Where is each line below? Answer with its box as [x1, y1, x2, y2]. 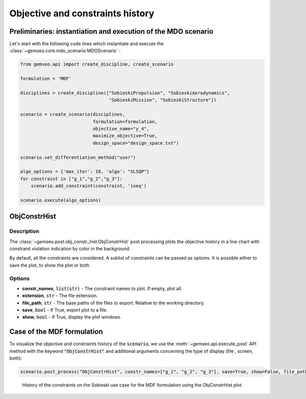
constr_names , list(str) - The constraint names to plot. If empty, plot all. [22, 285, 183, 291]
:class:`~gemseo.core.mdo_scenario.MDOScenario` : [9, 48, 121, 54]
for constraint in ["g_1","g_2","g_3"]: [20, 176, 122, 181]
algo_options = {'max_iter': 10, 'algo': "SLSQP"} [20, 169, 150, 175]
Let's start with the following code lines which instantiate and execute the [9, 41, 164, 47]
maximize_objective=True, [92, 133, 158, 139]
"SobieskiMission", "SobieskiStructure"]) [109, 97, 217, 103]
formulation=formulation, [92, 119, 158, 125]
